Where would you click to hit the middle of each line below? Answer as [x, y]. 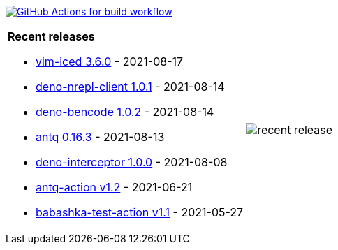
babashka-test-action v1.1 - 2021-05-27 [140, 212]
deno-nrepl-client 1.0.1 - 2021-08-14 [130, 87]
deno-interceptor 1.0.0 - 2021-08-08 [132, 162]
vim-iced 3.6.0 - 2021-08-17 [110, 61]
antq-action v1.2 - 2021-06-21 [114, 187]
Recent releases [51, 36]
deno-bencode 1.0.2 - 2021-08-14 [125, 112]
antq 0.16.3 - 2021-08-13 [100, 137]
